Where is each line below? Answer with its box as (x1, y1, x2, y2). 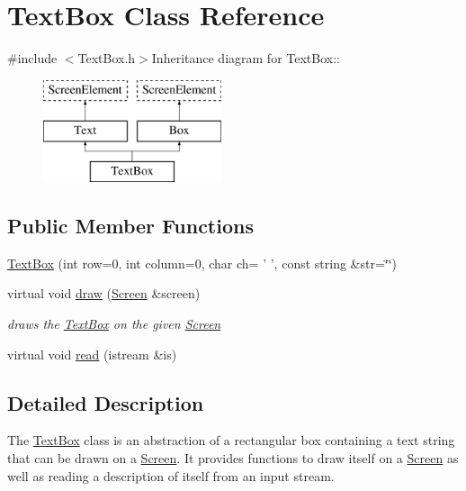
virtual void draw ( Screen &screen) (7, 284, 201, 303)
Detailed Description (7, 388, 204, 416)
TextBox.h (77, 49, 136, 68)
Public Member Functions (7, 212, 254, 240)
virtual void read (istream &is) (7, 344, 177, 363)
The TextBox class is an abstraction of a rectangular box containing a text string (7, 431, 455, 450)
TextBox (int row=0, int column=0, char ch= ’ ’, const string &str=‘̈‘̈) (7, 253, 398, 272)
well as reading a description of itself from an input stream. (7, 466, 335, 485)
